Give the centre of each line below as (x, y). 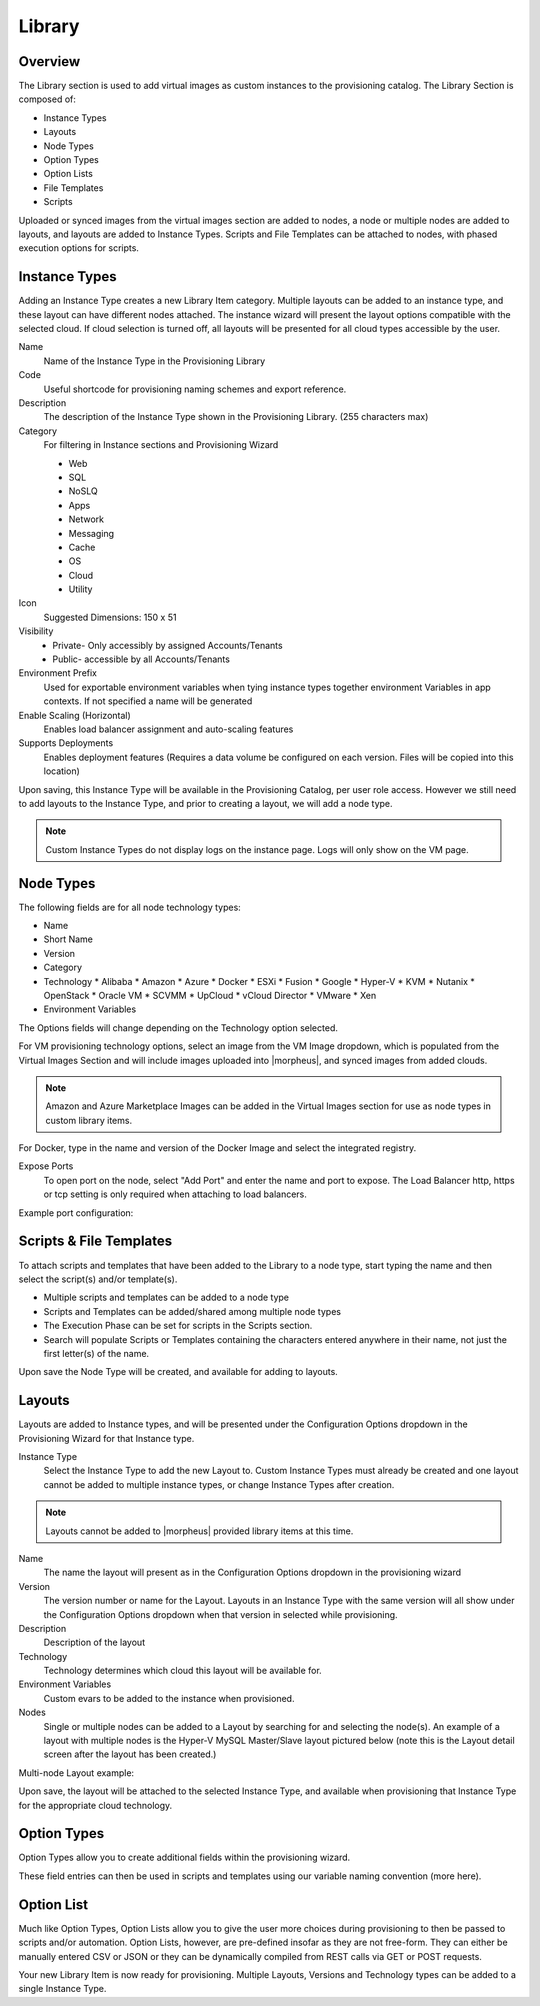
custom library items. (89, 1120)
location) (61, 771)
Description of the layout (94, 1642)
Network (86, 519)
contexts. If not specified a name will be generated (148, 701)
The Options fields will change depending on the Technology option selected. (178, 1027)
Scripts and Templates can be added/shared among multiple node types (192, 1311)
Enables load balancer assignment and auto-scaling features (168, 729)
